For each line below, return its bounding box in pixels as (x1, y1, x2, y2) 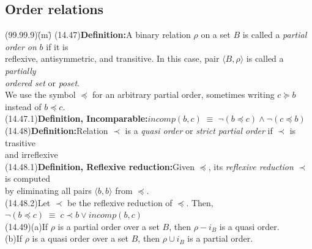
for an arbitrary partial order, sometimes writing (92, 88, 275, 101)
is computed (5, 172, 50, 185)
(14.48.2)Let (5, 196, 51, 209)
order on (5, 40, 37, 53)
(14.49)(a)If (5, 220, 48, 232)
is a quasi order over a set (32, 232, 129, 245)
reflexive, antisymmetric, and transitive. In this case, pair (5, 52, 220, 65)
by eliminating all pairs (5, 184, 92, 196)
